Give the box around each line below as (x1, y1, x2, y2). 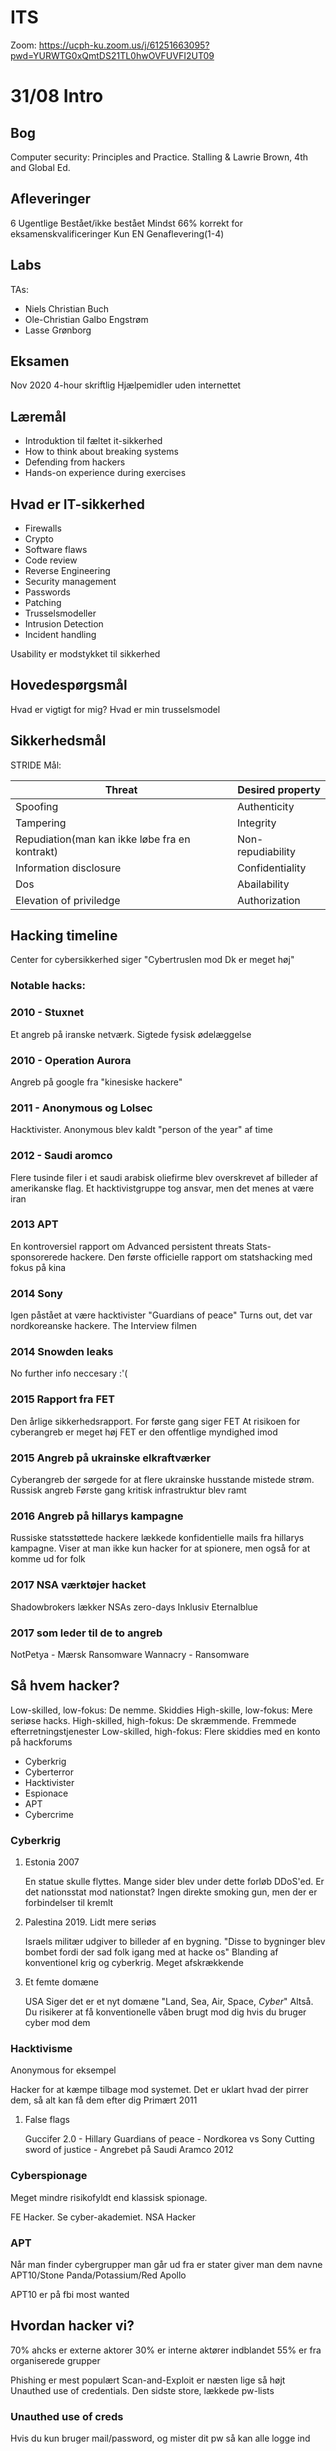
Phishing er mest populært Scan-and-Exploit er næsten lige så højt (10, 2374, 286, 2386)
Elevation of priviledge (15, 893, 121, 907)
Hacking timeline (10, 927, 118, 945)
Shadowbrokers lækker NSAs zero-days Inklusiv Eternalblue (10, 1601, 258, 1613)
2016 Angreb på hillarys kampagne (10, 1509, 184, 1523)
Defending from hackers (24, 456, 126, 468)
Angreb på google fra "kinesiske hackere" (10, 1076, 183, 1088)
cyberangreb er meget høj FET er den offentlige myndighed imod (10, 1426, 278, 1438)
